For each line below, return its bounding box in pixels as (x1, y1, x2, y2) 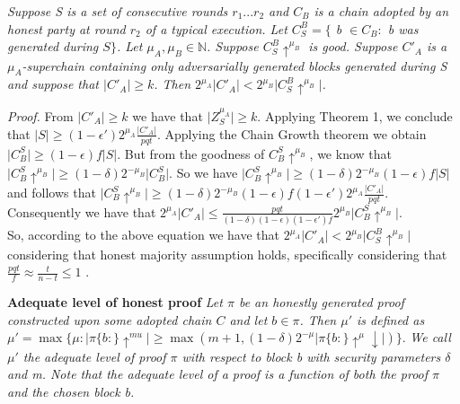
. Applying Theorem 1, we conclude (257, 106, 453, 125)
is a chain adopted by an (314, 2, 449, 20)
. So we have (169, 163, 238, 182)
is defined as (357, 310, 425, 329)
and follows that (7, 183, 96, 202)
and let (229, 310, 268, 329)
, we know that (309, 144, 392, 162)
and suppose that (7, 75, 99, 93)
